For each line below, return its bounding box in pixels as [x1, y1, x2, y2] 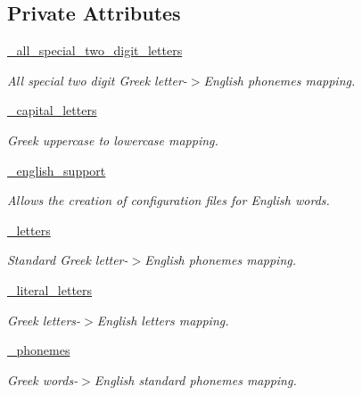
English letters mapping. [96, 310, 229, 329]
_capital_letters [7, 101, 97, 119]
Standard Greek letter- [7, 251, 128, 269]
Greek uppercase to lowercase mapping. [7, 130, 218, 149]
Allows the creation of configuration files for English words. [7, 191, 330, 210]
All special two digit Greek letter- [7, 70, 187, 89]
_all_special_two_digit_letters [7, 41, 183, 60]
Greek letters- [7, 310, 81, 329]
